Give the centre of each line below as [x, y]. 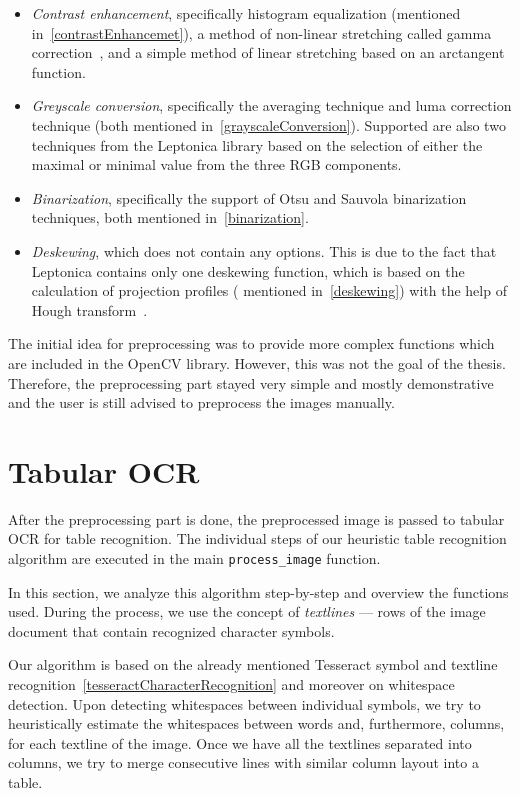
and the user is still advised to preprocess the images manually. [201, 402]
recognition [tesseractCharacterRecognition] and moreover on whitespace [231, 684]
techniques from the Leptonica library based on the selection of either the [257, 144]
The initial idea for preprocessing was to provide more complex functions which [251, 343]
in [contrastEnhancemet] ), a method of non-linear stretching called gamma [261, 32]
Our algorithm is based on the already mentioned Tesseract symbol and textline [253, 664]
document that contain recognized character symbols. [171, 630]
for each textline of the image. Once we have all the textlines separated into [240, 742]
